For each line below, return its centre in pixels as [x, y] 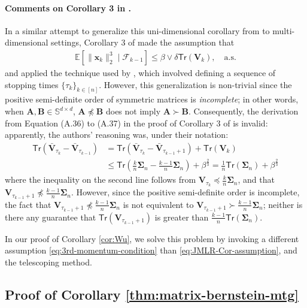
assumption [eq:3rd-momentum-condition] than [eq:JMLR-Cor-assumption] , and [151, 250]
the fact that [28, 204]
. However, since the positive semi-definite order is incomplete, [185, 192]
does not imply [133, 111]
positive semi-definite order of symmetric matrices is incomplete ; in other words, [152, 99]
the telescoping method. [48, 262]
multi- [284, 30]
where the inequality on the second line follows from [101, 179]
